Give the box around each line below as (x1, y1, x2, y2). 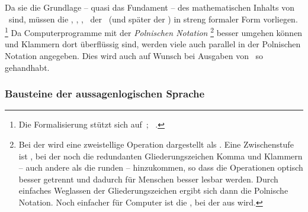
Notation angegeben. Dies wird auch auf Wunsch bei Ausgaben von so (5, 50, 264, 62)
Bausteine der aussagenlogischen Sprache (5, 86, 205, 101)
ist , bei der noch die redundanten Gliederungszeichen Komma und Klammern (18, 149, 303, 162)
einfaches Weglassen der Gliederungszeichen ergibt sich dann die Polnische (18, 184, 288, 197)
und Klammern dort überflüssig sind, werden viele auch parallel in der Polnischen (5, 38, 301, 50)
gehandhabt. (5, 61, 50, 73)
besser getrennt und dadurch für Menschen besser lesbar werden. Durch (18, 172, 278, 185)
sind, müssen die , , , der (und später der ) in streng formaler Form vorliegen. (8, 12, 298, 25)
